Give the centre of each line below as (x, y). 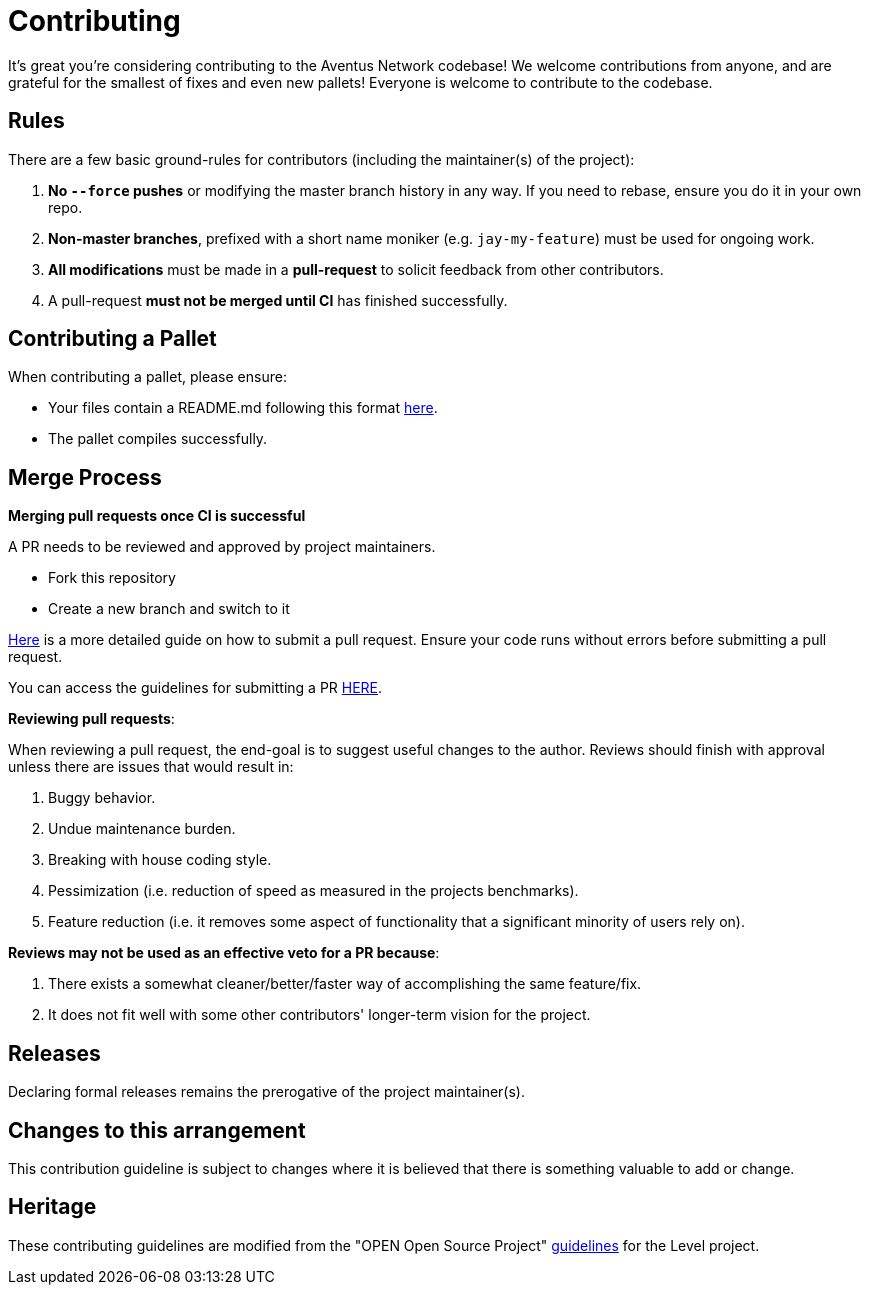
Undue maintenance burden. (142, 829)
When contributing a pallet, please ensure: (147, 377)
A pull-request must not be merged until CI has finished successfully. (278, 300)
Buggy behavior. (102, 798)
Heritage (52, 1207)
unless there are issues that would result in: (151, 767)
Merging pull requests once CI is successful (157, 516)
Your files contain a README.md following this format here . (243, 408)
